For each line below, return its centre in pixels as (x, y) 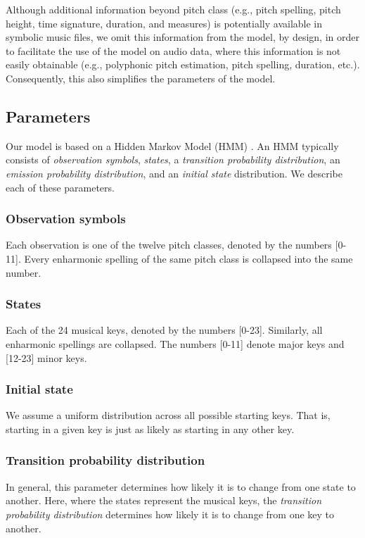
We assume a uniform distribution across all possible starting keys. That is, (168, 415)
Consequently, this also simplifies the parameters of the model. (141, 78)
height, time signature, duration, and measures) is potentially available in (164, 23)
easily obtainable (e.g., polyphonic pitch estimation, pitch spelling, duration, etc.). (183, 64)
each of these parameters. (60, 187)
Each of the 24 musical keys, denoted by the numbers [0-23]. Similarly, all (164, 330)
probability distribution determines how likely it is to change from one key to (170, 514)
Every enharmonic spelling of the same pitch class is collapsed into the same (188, 258)
